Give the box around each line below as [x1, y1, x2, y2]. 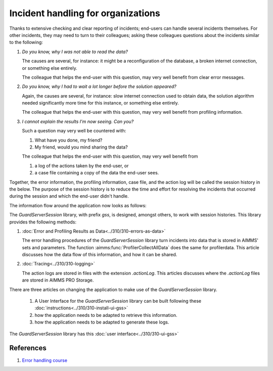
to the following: [9, 39, 43, 45]
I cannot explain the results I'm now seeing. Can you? [22, 118, 134, 124]
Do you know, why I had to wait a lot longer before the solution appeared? [22, 83, 176, 89]
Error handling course [22, 357, 68, 363]
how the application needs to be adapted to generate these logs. [34, 319, 169, 326]
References [9, 344, 47, 352]
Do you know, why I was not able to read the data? [22, 49, 128, 55]
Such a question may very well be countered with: [22, 128, 126, 134]
